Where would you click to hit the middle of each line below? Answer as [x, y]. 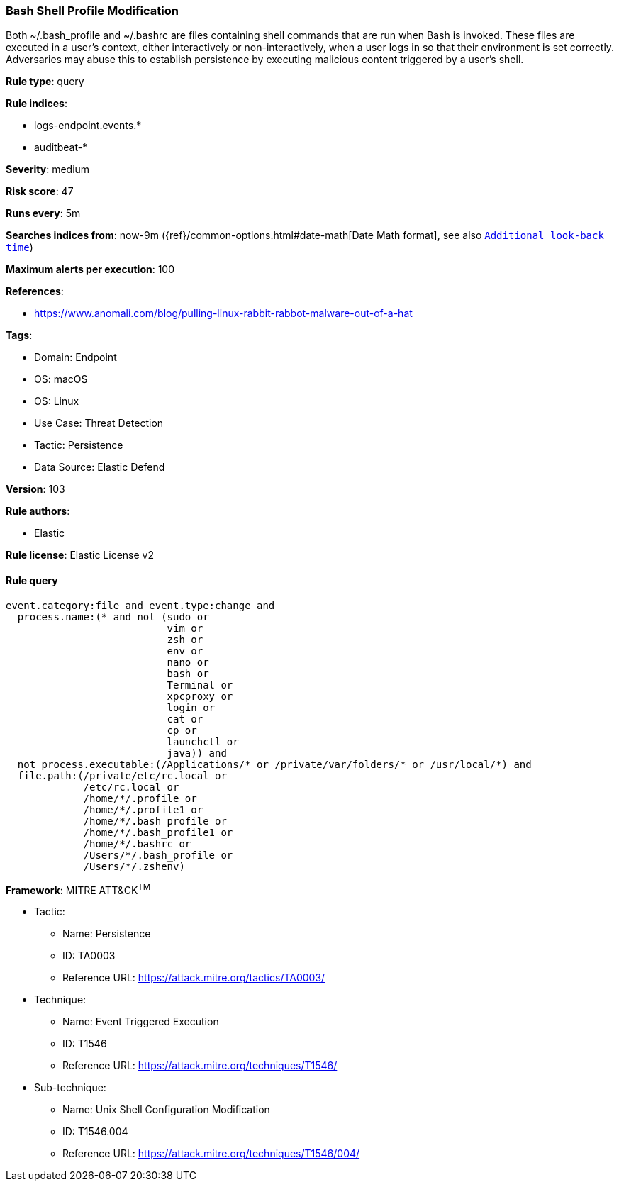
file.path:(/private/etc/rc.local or [122, 775]
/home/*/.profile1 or [143, 809]
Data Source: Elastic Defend [100, 467]
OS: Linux [57, 401]
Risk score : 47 [40, 191]
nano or [188, 662]
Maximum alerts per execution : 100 [90, 269]
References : [35, 291]
